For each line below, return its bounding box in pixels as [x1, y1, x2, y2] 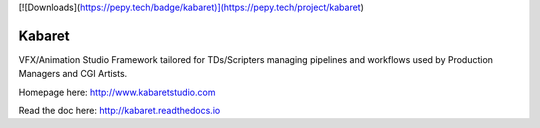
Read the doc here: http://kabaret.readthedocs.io [18, 105, 221, 117]
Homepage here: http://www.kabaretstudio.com [18, 86, 216, 98]
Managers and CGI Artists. [18, 68, 128, 80]
